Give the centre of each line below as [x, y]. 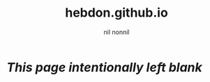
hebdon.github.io [117, 13]
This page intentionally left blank [105, 67]
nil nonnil [117, 32]
